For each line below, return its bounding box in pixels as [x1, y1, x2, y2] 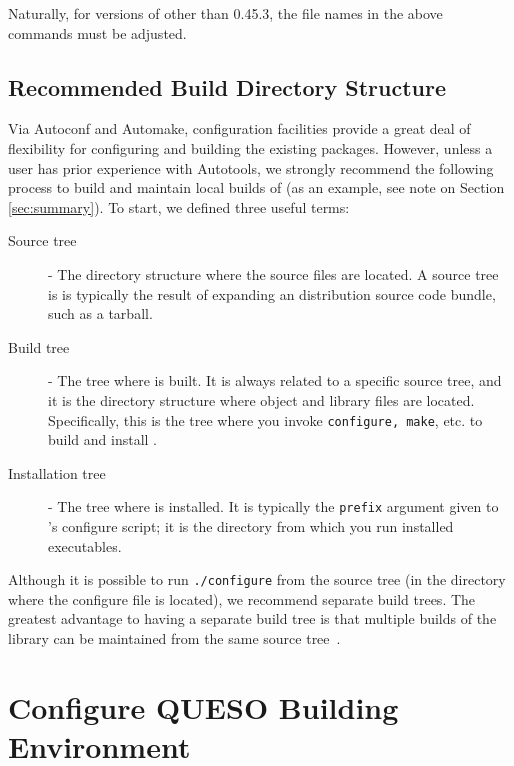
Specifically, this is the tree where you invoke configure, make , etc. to [48, 409, 483, 430]
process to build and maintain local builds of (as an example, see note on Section [8, 177, 505, 198]
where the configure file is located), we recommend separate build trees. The [8, 588, 476, 609]
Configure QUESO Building [8, 686, 399, 727]
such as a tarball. [48, 303, 153, 324]
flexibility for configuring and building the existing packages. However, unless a [8, 137, 493, 158]
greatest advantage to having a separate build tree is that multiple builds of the [8, 608, 497, 629]
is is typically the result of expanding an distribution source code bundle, [48, 283, 496, 304]
